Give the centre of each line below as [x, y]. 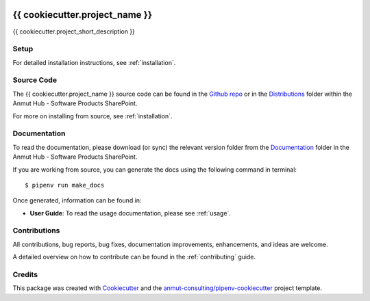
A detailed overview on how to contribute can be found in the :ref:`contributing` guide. [134, 257]
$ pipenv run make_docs [65, 185]
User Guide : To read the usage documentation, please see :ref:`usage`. [130, 213]
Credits [25, 274]
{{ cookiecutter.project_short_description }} [74, 31]
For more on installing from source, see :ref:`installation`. [92, 116]
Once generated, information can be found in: [77, 200]
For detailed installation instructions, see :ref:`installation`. [94, 62]
